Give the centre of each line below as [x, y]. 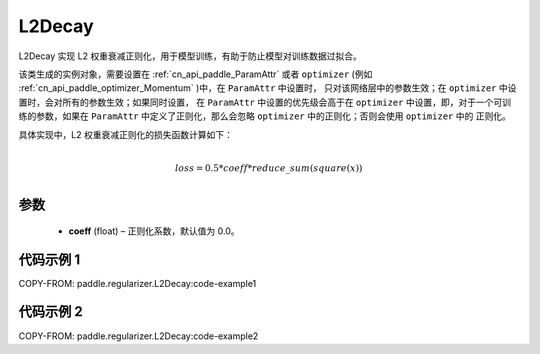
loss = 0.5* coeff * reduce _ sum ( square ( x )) [269, 168]
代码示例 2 [51, 311]
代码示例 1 [49, 259]
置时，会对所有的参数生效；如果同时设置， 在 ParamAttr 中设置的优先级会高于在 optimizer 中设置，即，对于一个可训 [265, 102]
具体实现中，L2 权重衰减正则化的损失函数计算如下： [126, 134]
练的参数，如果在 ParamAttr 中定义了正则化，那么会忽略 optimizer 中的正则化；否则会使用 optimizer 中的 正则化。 [265, 116]
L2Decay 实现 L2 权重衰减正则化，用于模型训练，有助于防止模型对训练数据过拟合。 [190, 56]
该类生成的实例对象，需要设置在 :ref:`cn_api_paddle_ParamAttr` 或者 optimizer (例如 [195, 74]
